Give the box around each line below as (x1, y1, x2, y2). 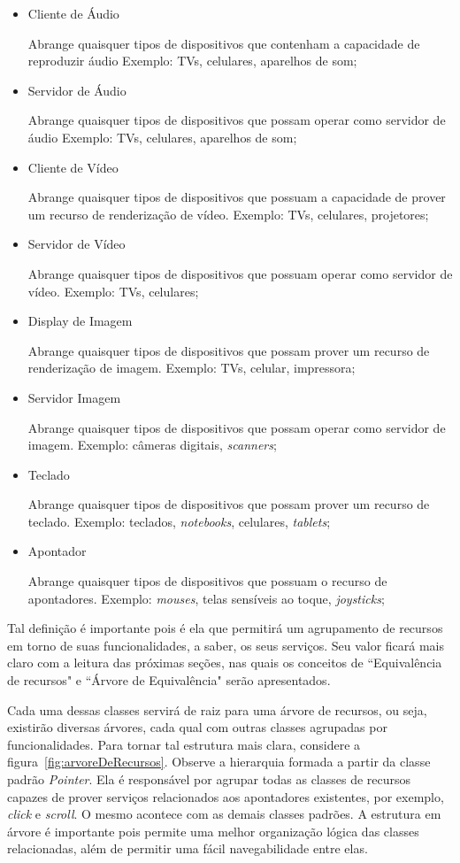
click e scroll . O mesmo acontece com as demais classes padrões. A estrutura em (7, 805, 441, 823)
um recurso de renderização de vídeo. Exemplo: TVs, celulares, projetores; (27, 204, 429, 223)
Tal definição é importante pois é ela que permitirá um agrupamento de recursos (7, 619, 443, 637)
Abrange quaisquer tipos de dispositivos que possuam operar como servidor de (27, 264, 453, 282)
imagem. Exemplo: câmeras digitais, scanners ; (27, 435, 277, 454)
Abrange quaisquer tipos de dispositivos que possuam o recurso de (27, 572, 387, 590)
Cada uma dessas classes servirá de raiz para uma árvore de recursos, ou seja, (7, 700, 427, 719)
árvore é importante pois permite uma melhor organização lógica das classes (7, 821, 419, 840)
